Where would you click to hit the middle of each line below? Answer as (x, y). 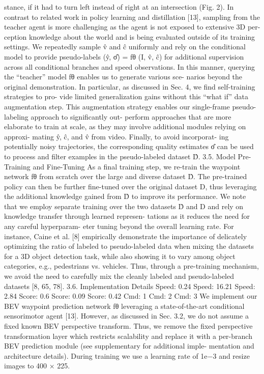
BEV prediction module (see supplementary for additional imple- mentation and (129, 346)
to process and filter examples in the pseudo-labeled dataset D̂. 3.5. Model (120, 156)
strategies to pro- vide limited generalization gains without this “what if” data (126, 96)
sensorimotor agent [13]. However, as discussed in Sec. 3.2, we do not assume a (126, 316)
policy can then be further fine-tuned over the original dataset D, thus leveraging (130, 186)
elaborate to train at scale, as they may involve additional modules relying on (125, 126)
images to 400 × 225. (37, 366)
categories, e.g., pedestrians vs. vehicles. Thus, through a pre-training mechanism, (131, 266)
